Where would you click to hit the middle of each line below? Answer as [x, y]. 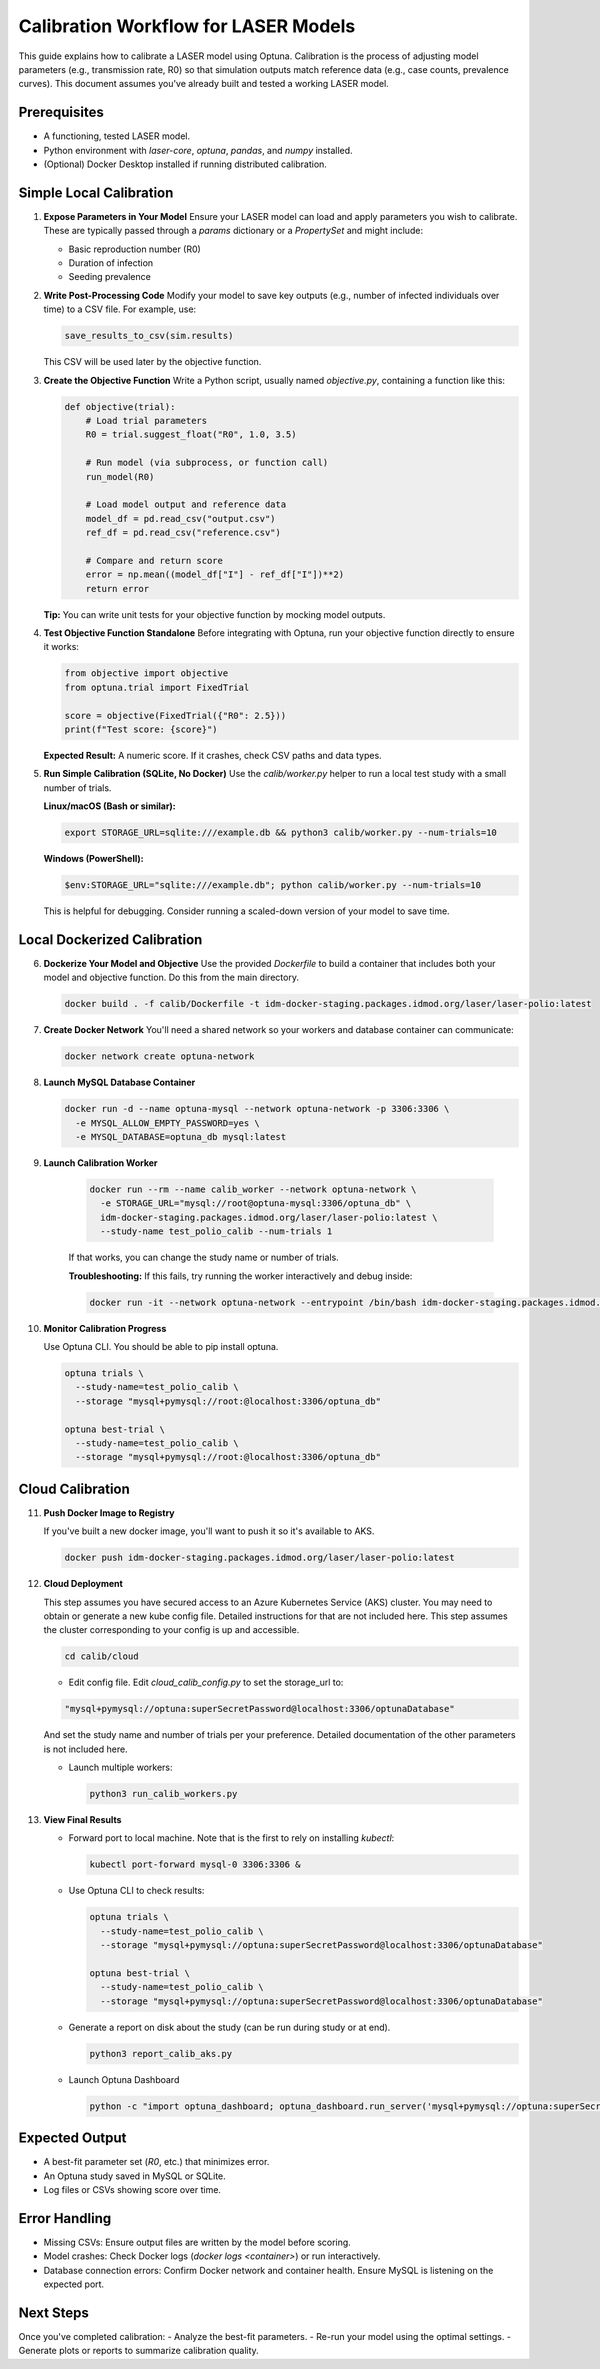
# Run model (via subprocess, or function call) [207, 463]
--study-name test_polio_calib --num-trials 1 [216, 1231]
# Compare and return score [154, 560]
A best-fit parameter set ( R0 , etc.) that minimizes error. [156, 2162]
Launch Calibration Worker [100, 1163]
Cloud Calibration [74, 1488]
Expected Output [72, 2138]
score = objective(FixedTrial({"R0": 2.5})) [175, 715]
